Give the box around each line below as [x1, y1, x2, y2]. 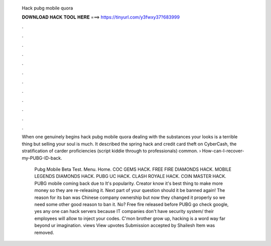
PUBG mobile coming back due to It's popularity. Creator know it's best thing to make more [34, 180, 223, 186]
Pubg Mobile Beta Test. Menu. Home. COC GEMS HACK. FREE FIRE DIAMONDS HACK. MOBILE [34, 166, 232, 172]
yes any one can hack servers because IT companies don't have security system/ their [34, 208, 214, 214]
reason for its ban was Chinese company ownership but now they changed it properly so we [34, 194, 225, 200]
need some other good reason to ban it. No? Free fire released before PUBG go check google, [34, 201, 229, 207]
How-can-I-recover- [202, 148, 244, 154]
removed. [34, 229, 54, 235]
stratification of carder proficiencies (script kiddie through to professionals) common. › [22, 148, 201, 154]
